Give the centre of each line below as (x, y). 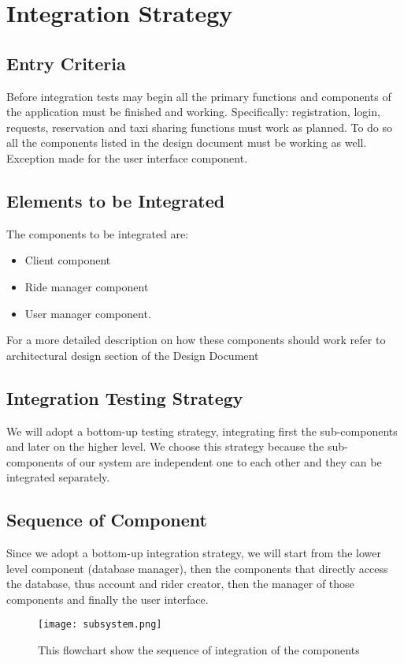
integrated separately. (58, 477)
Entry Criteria (66, 63)
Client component (68, 260)
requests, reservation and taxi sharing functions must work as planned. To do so (200, 127)
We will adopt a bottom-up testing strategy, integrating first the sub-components (202, 431)
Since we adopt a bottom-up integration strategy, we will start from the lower (194, 553)
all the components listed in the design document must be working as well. (187, 142)
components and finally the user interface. (107, 599)
